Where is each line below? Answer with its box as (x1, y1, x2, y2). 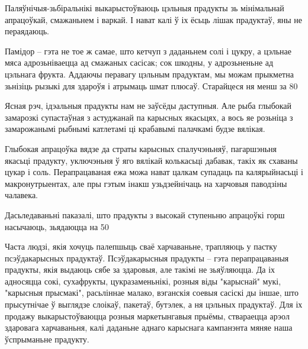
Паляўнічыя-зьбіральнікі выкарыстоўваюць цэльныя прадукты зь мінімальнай (5, 2, 284, 14)
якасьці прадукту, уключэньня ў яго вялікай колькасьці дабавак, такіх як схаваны (5, 154, 298, 166)
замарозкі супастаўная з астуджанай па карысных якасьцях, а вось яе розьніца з (5, 111, 293, 123)
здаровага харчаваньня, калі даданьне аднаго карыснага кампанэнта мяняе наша (5, 321, 293, 334)
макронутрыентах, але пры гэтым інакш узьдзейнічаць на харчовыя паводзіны (5, 177, 287, 189)
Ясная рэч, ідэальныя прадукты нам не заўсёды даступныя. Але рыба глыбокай (5, 99, 292, 112)
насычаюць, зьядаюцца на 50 (5, 220, 109, 232)
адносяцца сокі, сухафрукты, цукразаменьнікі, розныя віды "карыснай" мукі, (5, 274, 281, 287)
